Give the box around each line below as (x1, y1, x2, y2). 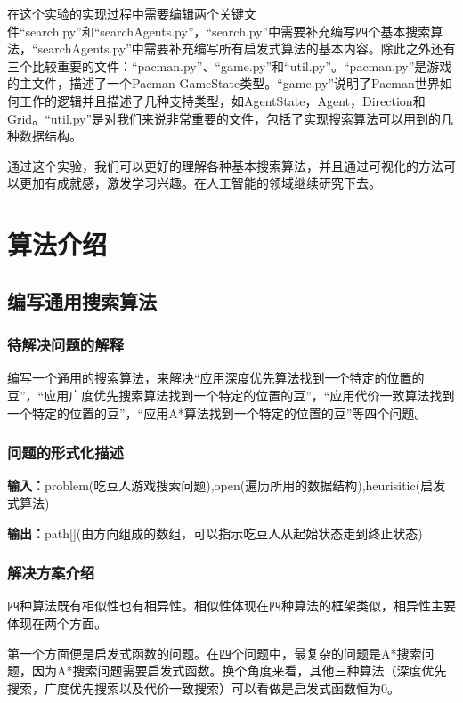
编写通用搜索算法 (7, 287, 157, 314)
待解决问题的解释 (7, 334, 124, 356)
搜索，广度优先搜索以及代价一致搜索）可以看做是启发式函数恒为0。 (7, 678, 400, 697)
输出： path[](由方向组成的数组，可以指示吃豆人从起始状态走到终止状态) (7, 523, 423, 542)
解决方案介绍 (7, 562, 95, 584)
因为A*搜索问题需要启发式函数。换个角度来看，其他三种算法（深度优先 (31, 661, 447, 680)
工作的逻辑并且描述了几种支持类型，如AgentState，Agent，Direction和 (19, 91, 426, 109)
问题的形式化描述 (7, 441, 124, 464)
